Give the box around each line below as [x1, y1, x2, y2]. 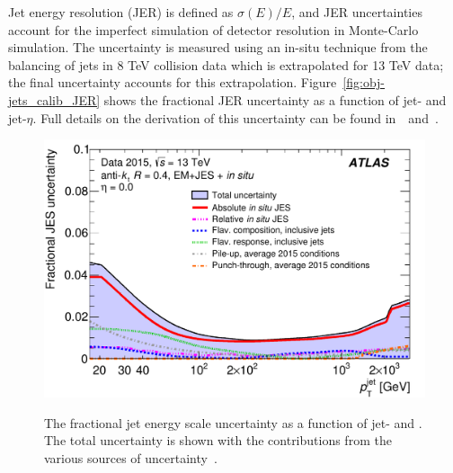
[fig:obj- [342, 73, 386, 92]
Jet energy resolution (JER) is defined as [8, 3, 234, 21]
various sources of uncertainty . [44, 448, 218, 467]
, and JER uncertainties [291, 3, 422, 21]
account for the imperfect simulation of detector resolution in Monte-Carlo [8, 20, 419, 39]
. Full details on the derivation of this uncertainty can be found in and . [32, 108, 439, 127]
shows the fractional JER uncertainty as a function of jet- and [103, 90, 447, 109]
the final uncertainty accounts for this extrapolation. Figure [8, 73, 337, 92]
